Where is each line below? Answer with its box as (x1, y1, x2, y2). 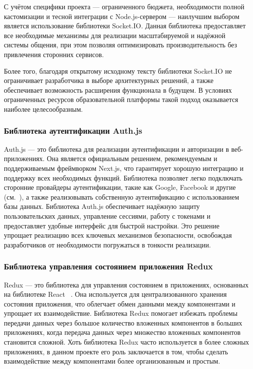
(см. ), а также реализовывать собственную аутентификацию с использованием (4, 191, 239, 202)
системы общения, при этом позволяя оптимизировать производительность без (4, 40, 237, 50)
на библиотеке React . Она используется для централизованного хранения (4, 289, 227, 299)
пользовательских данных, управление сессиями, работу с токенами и (4, 210, 211, 221)
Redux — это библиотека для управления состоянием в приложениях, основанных (4, 279, 249, 289)
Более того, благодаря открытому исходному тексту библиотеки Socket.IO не (4, 65, 232, 76)
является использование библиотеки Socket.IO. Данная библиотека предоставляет (4, 20, 246, 31)
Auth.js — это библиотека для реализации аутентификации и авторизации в (4, 143, 229, 154)
